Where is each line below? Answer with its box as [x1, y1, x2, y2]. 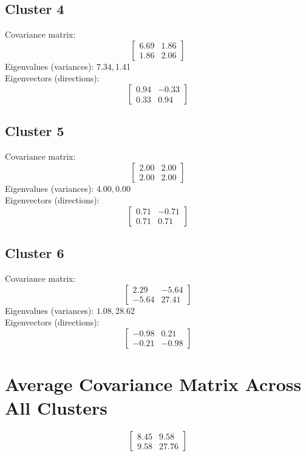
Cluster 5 [5, 121, 64, 140]
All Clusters [5, 395, 107, 420]
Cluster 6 [5, 243, 64, 262]
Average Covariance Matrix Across [5, 372, 302, 396]
